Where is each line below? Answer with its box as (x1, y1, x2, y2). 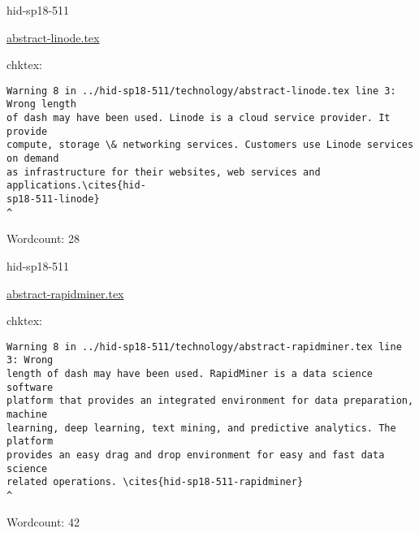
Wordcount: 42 (6, 513, 80, 530)
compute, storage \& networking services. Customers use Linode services (6, 139, 414, 151)
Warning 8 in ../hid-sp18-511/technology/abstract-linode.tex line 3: (6, 84, 396, 97)
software (6, 381, 54, 393)
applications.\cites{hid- (6, 180, 146, 192)
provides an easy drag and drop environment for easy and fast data (6, 448, 385, 461)
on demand (6, 153, 59, 165)
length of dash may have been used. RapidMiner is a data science (6, 368, 374, 380)
